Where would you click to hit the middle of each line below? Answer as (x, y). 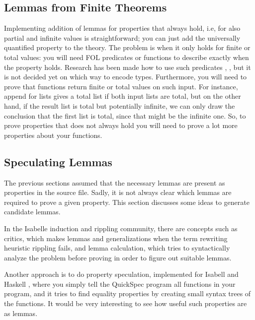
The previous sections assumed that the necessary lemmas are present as (115, 182)
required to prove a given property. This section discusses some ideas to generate (127, 202)
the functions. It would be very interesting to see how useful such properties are (126, 303)
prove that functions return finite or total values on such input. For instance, (121, 86)
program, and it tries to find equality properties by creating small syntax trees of (127, 293)
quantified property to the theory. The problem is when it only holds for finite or (127, 47)
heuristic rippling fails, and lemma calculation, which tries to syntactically (117, 248)
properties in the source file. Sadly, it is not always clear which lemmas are (118, 192)
